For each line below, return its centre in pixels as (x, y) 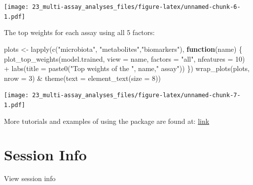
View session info (30, 178)
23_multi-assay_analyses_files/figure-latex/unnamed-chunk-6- (136, 7)
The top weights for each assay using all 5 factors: (79, 32)
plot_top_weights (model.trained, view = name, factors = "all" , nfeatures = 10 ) (125, 58)
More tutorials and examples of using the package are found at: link (107, 121)
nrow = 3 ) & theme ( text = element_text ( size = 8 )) (82, 78)
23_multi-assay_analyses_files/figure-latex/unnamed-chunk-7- (136, 95)
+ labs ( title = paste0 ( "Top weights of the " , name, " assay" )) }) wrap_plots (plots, (127, 68)
